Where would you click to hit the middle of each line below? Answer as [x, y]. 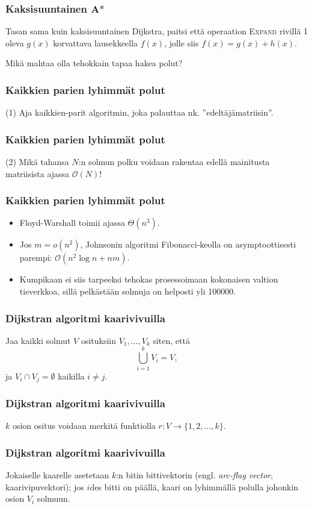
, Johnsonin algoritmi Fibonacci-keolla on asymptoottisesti [188, 244]
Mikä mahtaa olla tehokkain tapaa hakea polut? [94, 63]
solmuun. [54, 498]
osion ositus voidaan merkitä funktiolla [84, 426]
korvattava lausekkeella [96, 42]
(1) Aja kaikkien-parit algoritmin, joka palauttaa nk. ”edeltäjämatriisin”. [139, 112]
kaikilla [71, 376]
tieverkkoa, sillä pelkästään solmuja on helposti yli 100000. [128, 291]
